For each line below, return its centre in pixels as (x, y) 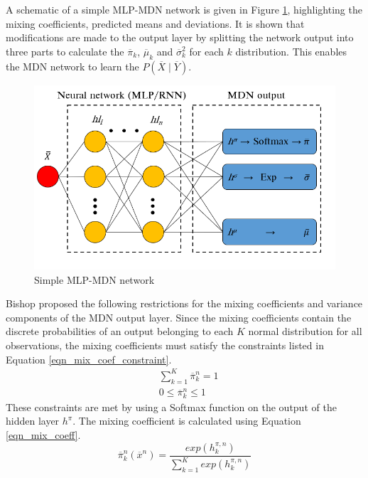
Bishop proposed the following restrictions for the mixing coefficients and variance (184, 303)
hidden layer (33, 421)
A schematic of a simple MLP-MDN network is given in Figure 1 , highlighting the (184, 9)
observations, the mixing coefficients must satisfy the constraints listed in (165, 345)
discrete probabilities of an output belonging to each (120, 331)
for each (206, 51)
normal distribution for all (305, 331)
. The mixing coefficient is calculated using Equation (187, 421)
